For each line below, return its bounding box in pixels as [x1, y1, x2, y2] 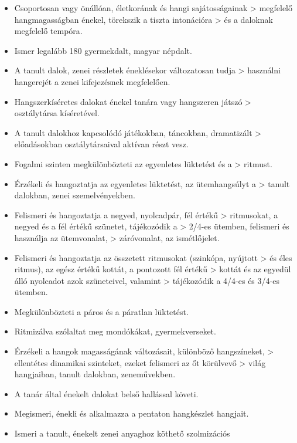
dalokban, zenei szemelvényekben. [14, 189, 135, 201]
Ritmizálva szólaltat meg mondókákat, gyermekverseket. [14, 325, 216, 337]
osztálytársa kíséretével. [14, 107, 100, 119]
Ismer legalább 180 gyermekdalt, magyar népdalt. [14, 44, 192, 56]
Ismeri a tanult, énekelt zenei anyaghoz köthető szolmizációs [14, 427, 230, 439]
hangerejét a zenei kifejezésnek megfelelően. [14, 75, 170, 87]
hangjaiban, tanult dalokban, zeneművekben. [14, 368, 176, 380]
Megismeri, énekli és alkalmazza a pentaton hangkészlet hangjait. [14, 407, 249, 420]
